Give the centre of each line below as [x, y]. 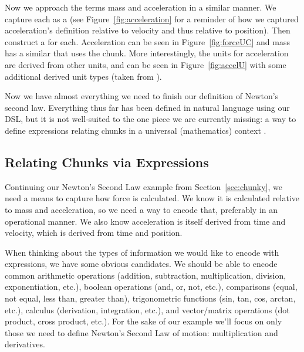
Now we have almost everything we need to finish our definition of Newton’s [142, 96]
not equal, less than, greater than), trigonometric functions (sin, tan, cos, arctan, [150, 298]
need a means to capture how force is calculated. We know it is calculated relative [152, 198]
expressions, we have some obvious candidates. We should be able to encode [141, 264]
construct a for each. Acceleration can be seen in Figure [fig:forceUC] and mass [148, 41]
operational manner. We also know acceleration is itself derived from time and [145, 221]
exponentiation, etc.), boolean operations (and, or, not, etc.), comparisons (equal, [151, 287]
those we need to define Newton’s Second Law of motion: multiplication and [141, 332]
